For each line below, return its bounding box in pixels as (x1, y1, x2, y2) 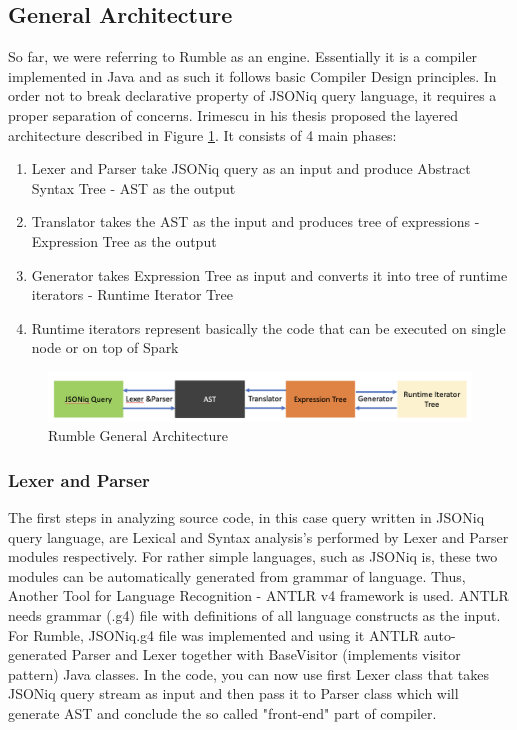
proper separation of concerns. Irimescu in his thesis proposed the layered (8, 104, 458, 125)
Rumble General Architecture (48, 425, 229, 446)
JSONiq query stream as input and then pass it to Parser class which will (8, 683, 459, 704)
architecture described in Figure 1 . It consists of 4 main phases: (8, 124, 397, 145)
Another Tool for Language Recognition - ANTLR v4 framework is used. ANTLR (8, 585, 509, 606)
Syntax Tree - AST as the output (31, 177, 236, 198)
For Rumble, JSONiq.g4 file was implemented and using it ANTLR (8, 624, 420, 645)
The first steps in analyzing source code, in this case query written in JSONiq (8, 507, 485, 528)
